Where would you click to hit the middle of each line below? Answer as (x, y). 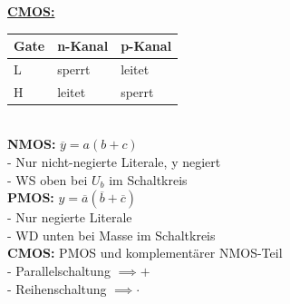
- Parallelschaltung (59, 271)
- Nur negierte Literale (70, 217)
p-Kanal (146, 46)
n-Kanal (83, 46)
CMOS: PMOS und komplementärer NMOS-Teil (145, 253)
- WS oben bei (48, 179)
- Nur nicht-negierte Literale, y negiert (114, 162)
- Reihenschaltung (57, 288)
